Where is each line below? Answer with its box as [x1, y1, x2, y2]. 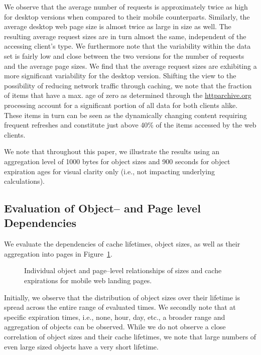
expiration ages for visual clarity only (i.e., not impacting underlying [4, 166, 215, 176]
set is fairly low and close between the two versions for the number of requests [4, 50, 244, 61]
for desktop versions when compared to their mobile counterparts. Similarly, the [4, 11, 250, 22]
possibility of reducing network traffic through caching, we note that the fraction [4, 80, 252, 90]
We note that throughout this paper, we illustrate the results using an [4, 146, 220, 157]
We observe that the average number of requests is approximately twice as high [4, 2, 248, 12]
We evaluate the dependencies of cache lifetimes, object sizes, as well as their [4, 239, 240, 249]
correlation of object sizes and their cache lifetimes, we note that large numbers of [4, 331, 256, 342]
